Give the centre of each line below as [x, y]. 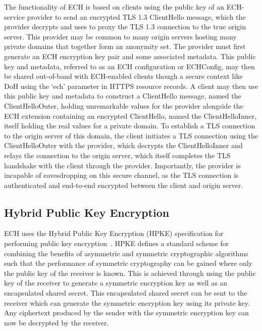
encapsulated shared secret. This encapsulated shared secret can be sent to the [126, 293]
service [14, 16]
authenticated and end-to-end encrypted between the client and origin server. [124, 185]
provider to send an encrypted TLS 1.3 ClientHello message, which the [136, 16]
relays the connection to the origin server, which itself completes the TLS [117, 155]
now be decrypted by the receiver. [57, 322]
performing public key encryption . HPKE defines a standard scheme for [117, 243]
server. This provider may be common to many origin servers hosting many [120, 36]
